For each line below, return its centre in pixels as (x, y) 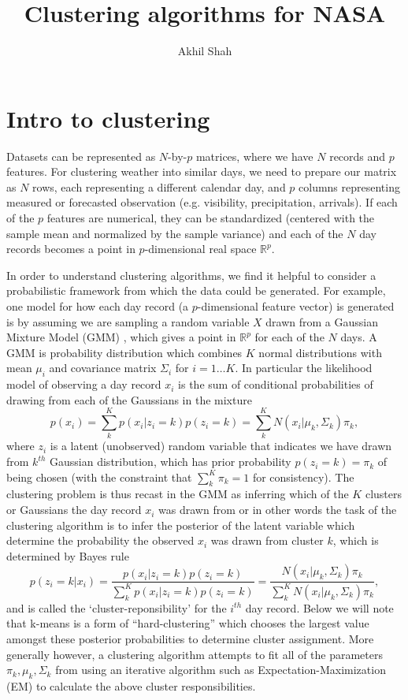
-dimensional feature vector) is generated (296, 306)
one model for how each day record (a (98, 306)
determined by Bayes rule (68, 555)
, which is (356, 540)
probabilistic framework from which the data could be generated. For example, (196, 290)
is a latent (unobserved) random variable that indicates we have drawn (221, 446)
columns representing (349, 186)
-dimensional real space (200, 249)
